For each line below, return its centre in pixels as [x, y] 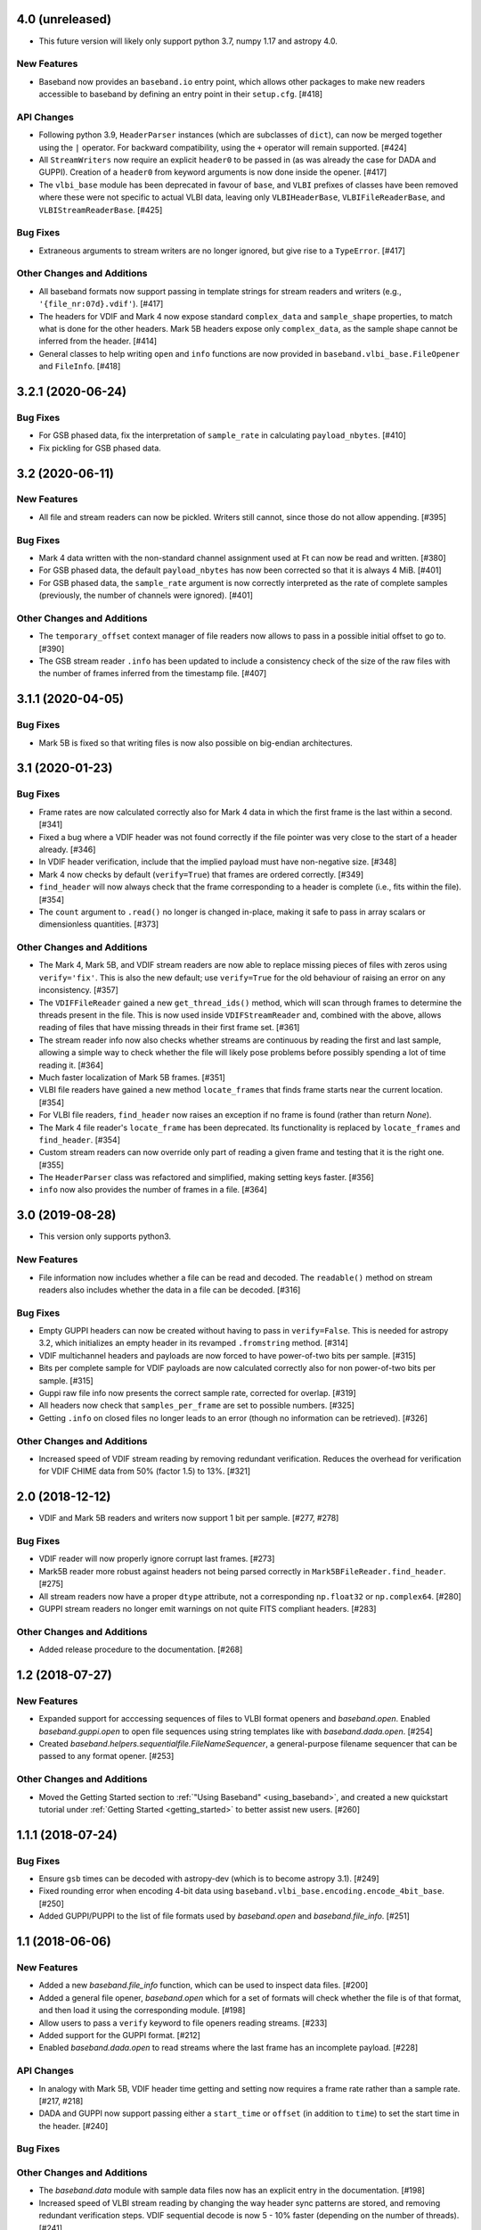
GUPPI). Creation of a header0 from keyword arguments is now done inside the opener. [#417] [213, 172]
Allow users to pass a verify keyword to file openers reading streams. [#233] [183, 2023]
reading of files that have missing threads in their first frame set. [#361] [169, 1028]
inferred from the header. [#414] [98, 341]
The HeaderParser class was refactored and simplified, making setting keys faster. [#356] [206, 1177]
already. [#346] [67, 849]
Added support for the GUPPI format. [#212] [119, 2035]
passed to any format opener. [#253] [106, 1756]
